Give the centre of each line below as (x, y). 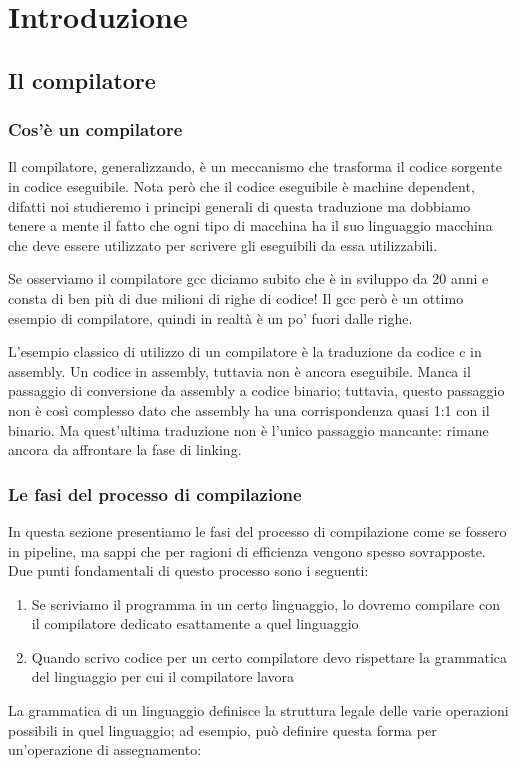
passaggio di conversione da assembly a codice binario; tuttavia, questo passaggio (256, 390)
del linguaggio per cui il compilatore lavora (163, 676)
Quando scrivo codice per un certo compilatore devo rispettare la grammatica (269, 656)
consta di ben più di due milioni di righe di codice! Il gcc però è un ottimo (236, 297)
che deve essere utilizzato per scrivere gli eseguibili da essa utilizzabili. (223, 244)
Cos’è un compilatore (95, 129)
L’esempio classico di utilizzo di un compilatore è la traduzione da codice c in (245, 351)
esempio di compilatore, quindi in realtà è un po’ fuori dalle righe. (210, 317)
